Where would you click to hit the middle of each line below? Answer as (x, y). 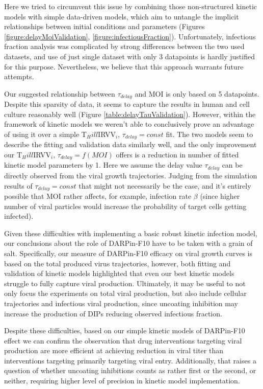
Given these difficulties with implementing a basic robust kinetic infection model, (131, 233)
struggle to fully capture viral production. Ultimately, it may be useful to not (125, 283)
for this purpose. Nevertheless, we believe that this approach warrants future (124, 66)
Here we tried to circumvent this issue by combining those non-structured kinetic (130, 6)
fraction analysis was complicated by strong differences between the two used (124, 46)
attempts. (19, 76)
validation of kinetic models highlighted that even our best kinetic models (119, 273)
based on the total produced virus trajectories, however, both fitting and (117, 263)
